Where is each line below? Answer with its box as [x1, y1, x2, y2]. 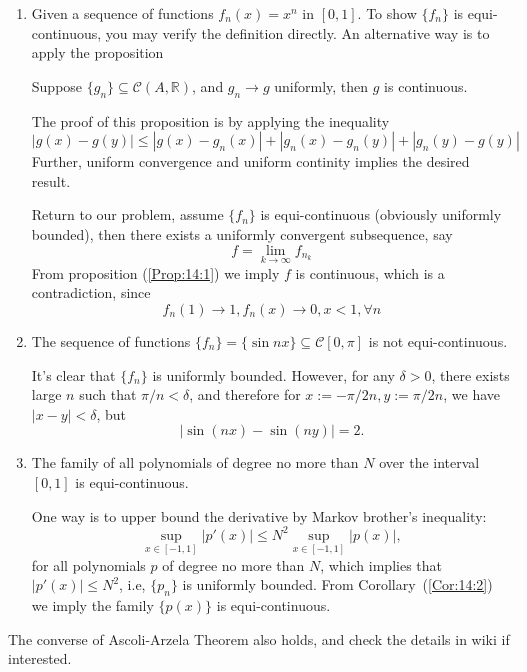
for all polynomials [31, 554, 146, 575]
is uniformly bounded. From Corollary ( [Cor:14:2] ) [182, 574, 493, 595]
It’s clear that [31, 364, 116, 385]
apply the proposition [31, 42, 164, 63]
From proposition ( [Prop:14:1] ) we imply [31, 262, 280, 283]
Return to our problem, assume [31, 204, 224, 225]
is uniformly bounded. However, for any [152, 364, 395, 385]
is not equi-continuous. [368, 330, 508, 351]
